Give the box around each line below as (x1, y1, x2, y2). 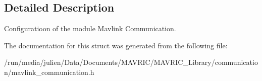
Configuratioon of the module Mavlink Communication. (4, 23, 176, 34)
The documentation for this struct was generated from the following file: (4, 40, 228, 50)
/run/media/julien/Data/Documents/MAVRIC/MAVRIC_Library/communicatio (4, 57, 258, 67)
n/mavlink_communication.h (4, 66, 94, 77)
